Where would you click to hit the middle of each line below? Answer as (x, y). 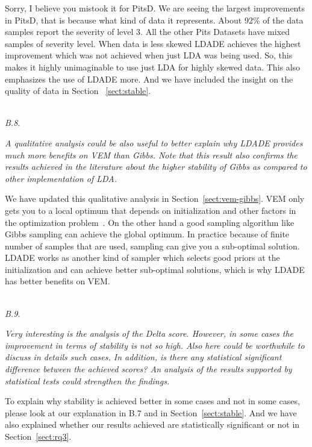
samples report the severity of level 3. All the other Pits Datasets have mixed (148, 32)
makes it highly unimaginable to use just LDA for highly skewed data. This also (153, 67)
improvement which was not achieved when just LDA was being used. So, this (149, 55)
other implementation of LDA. (61, 178)
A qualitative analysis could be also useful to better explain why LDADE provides (154, 142)
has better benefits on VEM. (58, 281)
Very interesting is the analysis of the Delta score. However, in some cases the (149, 333)
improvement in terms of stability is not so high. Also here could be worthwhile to (155, 345)
